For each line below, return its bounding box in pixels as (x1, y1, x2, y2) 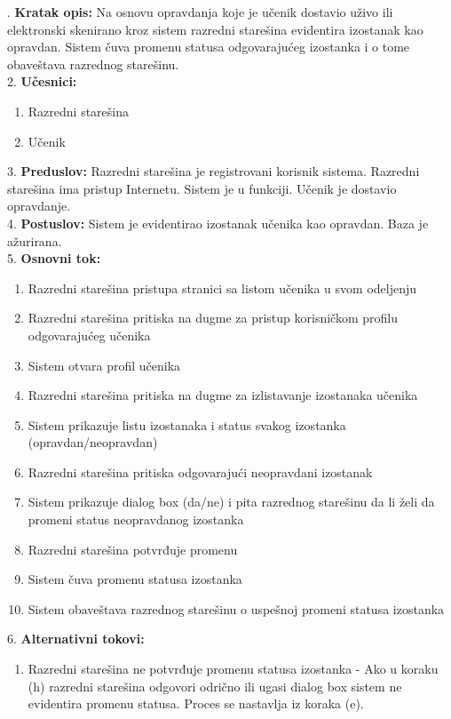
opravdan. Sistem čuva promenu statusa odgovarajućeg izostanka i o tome (7, 37, 410, 56)
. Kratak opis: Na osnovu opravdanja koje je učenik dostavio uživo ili (7, 3, 393, 20)
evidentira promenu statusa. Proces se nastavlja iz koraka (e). (28, 694, 364, 713)
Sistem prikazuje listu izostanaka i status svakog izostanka (28, 415, 346, 434)
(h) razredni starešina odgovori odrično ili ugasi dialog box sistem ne (28, 676, 402, 695)
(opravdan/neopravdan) (28, 433, 158, 451)
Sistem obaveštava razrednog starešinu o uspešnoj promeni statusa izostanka (28, 599, 445, 618)
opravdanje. (7, 196, 71, 215)
